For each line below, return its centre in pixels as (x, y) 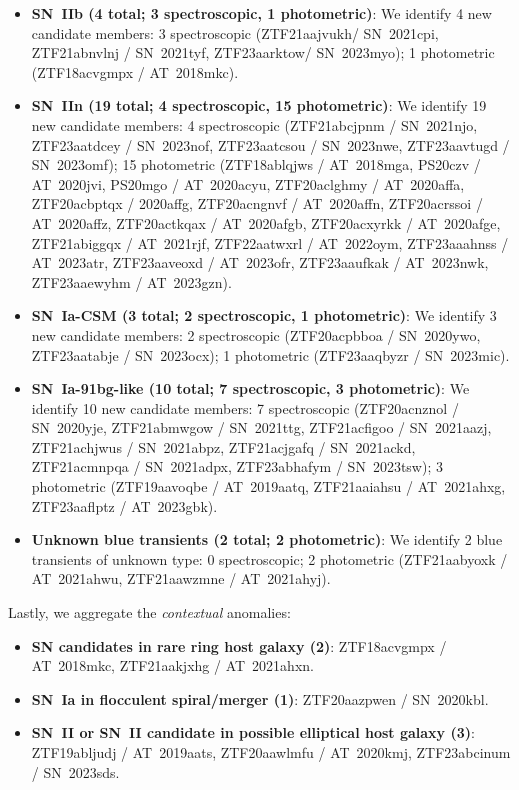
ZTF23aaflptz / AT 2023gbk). (124, 505)
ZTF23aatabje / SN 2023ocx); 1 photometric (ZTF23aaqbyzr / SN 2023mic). (270, 354)
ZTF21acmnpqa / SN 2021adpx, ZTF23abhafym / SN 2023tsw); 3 (237, 466)
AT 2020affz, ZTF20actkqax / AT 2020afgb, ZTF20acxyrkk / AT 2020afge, (266, 222)
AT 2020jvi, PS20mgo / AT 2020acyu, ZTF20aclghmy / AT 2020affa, (248, 183)
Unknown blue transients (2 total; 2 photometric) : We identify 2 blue (267, 539)
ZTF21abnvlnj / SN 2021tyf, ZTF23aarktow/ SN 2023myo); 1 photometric (263, 52)
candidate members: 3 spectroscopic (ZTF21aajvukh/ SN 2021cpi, (235, 32)
